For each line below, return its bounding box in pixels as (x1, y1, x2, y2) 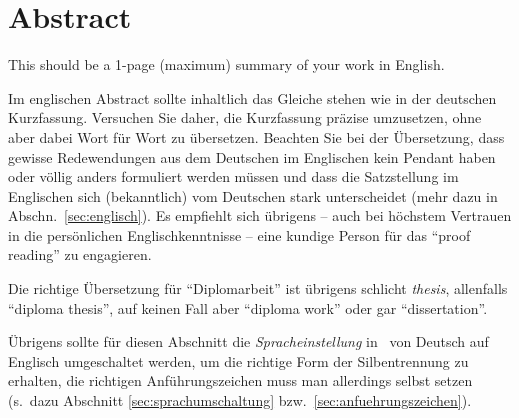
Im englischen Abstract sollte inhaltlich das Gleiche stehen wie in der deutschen (8, 87, 497, 108)
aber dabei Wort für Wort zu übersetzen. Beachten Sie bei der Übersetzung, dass (8, 126, 505, 147)
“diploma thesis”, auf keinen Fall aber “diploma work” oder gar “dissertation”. (8, 297, 488, 318)
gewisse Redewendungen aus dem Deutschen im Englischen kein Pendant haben (8, 146, 496, 167)
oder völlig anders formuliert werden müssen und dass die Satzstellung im (8, 166, 459, 187)
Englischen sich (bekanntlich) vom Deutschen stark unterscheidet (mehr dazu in (8, 185, 498, 206)
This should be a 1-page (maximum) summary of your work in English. (8, 54, 445, 75)
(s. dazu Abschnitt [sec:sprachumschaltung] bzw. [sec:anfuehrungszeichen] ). (8, 390, 472, 411)
